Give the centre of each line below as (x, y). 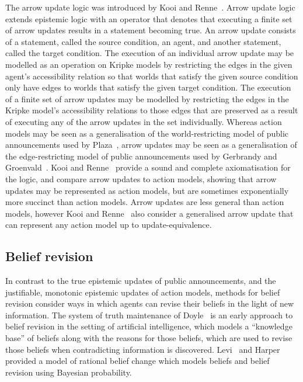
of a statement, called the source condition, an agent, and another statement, (143, 41)
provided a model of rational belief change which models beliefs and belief (137, 361)
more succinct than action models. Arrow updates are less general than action (145, 202)
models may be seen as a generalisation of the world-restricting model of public (147, 133)
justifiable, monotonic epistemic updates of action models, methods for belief (143, 292)
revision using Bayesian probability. (69, 372)
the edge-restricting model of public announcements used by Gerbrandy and (141, 156)
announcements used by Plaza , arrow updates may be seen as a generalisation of (151, 145)
